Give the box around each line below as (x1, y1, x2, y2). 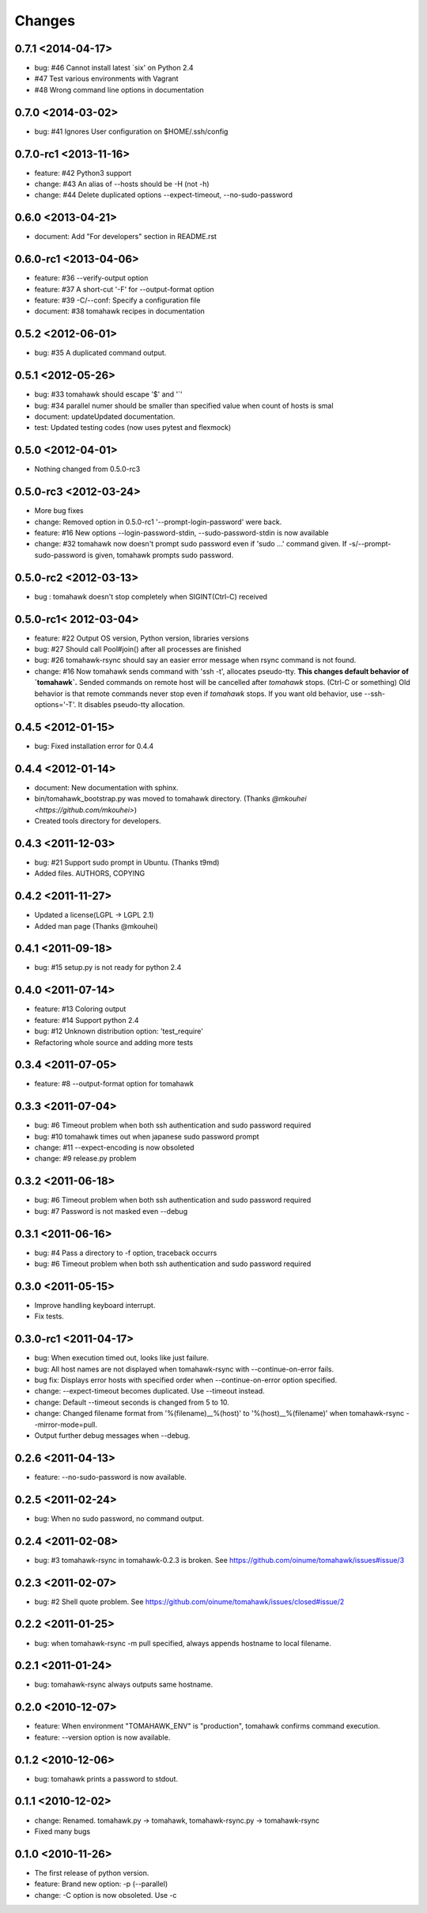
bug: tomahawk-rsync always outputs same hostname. (34, 1679, 213, 1690)
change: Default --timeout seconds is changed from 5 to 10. (34, 1398, 229, 1407)
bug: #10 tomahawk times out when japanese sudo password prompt (34, 1131, 260, 1141)
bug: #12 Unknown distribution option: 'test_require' (34, 1026, 203, 1036)
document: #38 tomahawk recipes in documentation (34, 306, 206, 316)
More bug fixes (34, 506, 85, 515)
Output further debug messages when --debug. (34, 1431, 191, 1440)
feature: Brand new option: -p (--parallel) (34, 1879, 168, 1888)
